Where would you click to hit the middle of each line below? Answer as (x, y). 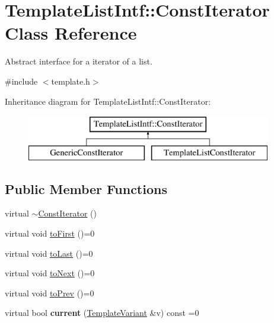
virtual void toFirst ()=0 (50, 233)
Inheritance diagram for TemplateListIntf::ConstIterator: (108, 101)
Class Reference (71, 33)
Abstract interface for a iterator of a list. (79, 61)
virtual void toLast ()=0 (49, 253)
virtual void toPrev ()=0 (50, 293)
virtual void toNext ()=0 (50, 273)
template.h (71, 81)
